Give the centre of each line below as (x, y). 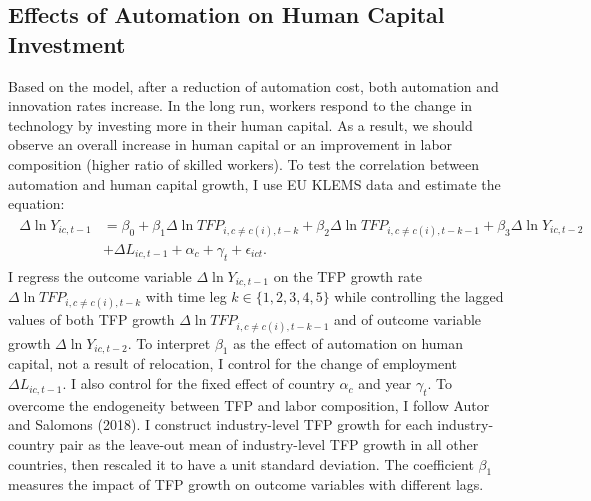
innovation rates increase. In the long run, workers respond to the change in (240, 105)
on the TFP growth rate (347, 275)
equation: (36, 203)
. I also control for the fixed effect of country (198, 383)
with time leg (186, 296)
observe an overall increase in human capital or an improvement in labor (230, 144)
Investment (67, 43)
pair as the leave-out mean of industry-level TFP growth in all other (269, 444)
